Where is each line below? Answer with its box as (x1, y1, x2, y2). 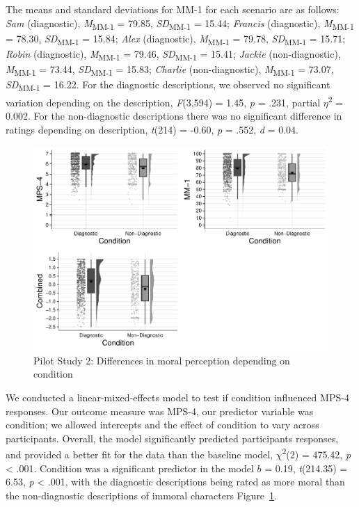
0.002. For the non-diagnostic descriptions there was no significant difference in (6, 108, 342, 123)
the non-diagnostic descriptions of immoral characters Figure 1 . (6, 488, 277, 502)
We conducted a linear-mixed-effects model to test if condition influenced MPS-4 (6, 389, 349, 404)
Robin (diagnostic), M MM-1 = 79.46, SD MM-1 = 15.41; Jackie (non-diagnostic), (6, 46, 341, 63)
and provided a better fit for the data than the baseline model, (6, 447, 273, 461)
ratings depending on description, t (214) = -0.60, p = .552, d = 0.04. (6, 122, 298, 137)
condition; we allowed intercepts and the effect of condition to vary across (6, 417, 319, 432)
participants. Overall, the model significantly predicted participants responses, (6, 430, 339, 445)
